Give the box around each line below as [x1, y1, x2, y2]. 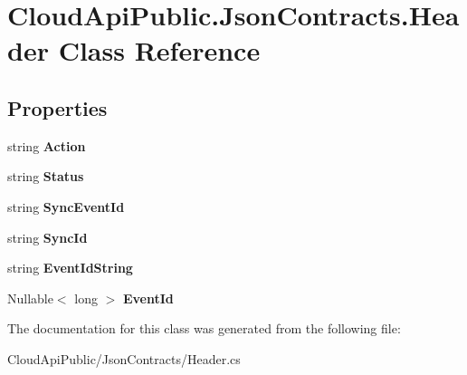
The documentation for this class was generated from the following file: [7, 319, 401, 338]
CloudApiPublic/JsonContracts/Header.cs [7, 349, 241, 368]
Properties [7, 93, 108, 121]
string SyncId [7, 227, 88, 246]
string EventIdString [7, 258, 133, 277]
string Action [7, 136, 86, 155]
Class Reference [58, 32, 261, 69]
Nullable [7, 288, 53, 307]
